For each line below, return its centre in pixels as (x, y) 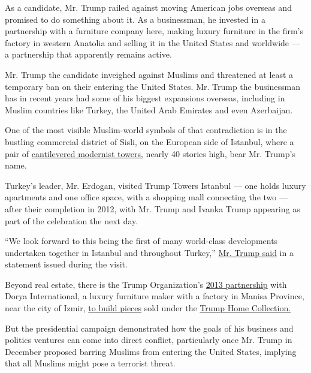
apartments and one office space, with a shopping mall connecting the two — (146, 197)
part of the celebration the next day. (72, 220)
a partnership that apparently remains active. (88, 54)
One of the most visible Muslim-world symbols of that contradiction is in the (146, 130)
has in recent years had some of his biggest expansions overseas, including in (145, 98)
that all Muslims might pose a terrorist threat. (90, 363)
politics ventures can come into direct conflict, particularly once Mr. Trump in (149, 340)
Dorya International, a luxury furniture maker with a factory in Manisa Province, (155, 296)
